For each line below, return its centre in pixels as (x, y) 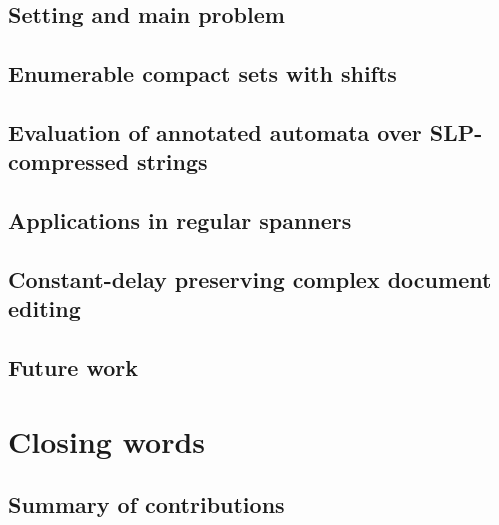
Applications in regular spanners (180, 220)
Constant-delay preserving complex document (250, 278)
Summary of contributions (146, 504)
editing (44, 308)
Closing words (107, 440)
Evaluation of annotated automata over (215, 131)
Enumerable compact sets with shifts (202, 73)
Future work (73, 367)
